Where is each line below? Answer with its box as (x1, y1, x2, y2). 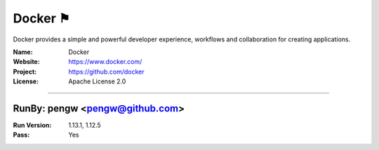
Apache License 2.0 (68, 77, 126, 86)
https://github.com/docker (68, 67, 145, 76)
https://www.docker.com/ (68, 57, 142, 66)
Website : (13, 57, 40, 66)
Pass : (13, 130, 30, 139)
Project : (13, 67, 37, 76)
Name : (13, 48, 33, 56)
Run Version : (13, 121, 52, 130)
